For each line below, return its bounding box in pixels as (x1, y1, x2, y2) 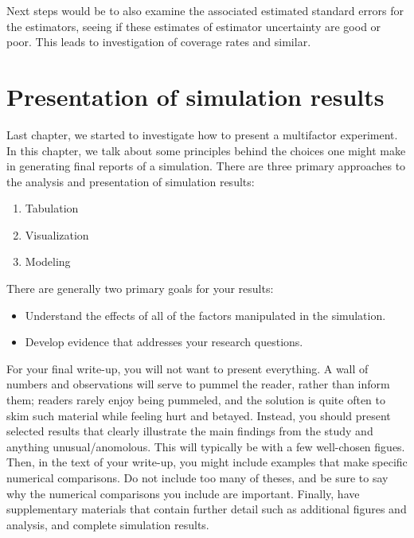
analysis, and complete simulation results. (6, 516, 209, 532)
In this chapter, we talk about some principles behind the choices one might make (6, 142, 406, 158)
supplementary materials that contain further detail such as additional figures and (6, 501, 407, 517)
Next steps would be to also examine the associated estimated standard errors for (6, 2, 404, 18)
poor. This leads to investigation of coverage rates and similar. (6, 33, 311, 50)
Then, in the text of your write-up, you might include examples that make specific (6, 454, 408, 470)
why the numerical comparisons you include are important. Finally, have (6, 485, 360, 501)
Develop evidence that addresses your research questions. (25, 333, 303, 350)
